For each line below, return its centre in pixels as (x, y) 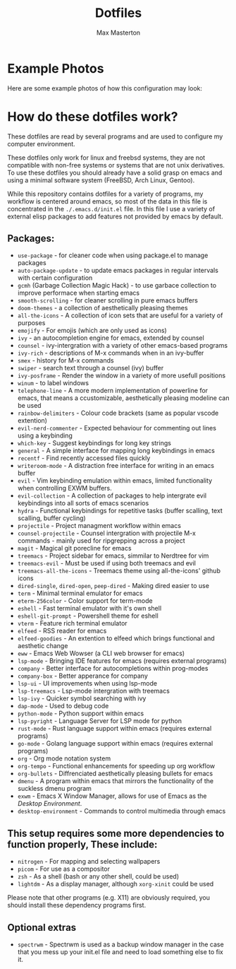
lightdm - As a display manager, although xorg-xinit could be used (116, 884)
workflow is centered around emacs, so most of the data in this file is (107, 201)
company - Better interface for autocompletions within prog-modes (113, 669)
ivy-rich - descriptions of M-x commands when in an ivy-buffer (111, 353)
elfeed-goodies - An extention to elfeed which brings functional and (116, 638)
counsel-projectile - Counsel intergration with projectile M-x (106, 533)
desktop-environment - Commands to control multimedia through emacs (122, 811)
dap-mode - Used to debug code (63, 706)
